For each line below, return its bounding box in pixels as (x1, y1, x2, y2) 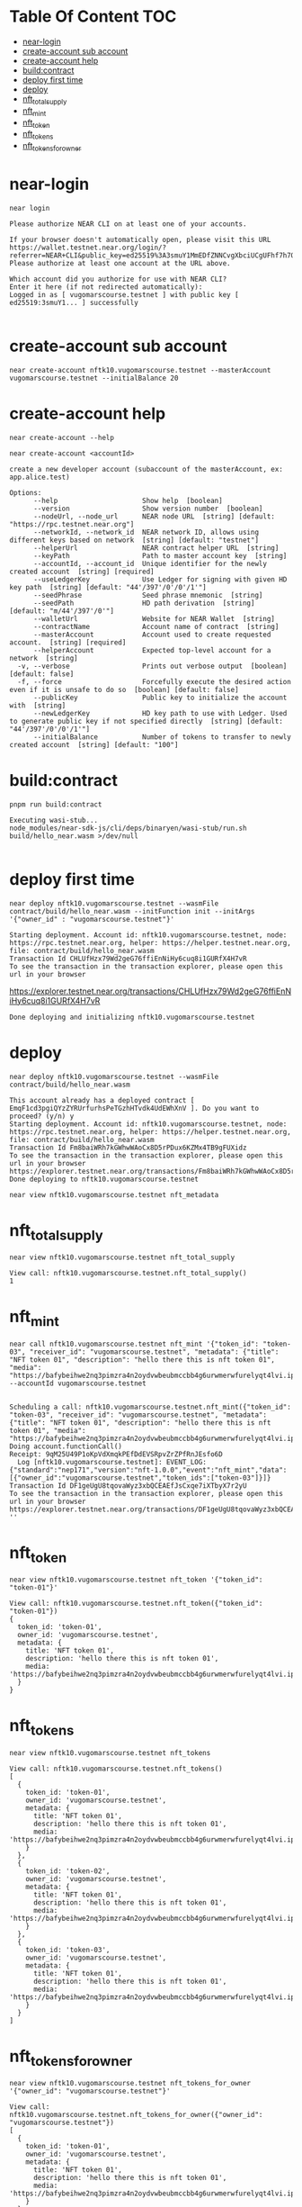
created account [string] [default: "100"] (9, 740, 179, 749)
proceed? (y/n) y (9, 1112, 75, 1121)
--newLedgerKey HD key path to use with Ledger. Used (32, 708, 288, 717)
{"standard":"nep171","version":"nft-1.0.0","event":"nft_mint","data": (9, 1465, 288, 1474)
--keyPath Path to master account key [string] (32, 551, 288, 560)
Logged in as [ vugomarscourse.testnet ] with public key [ (9, 290, 240, 299)
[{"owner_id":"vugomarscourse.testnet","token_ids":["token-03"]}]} (9, 1473, 271, 1482)
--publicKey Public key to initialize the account (32, 693, 288, 702)
